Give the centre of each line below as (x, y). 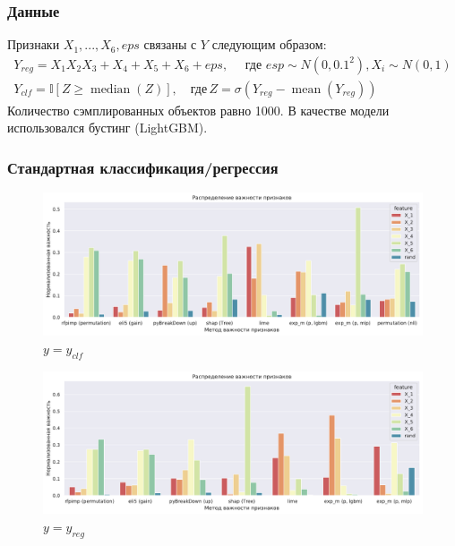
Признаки (34, 44)
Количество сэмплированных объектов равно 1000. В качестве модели (198, 110)
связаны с (170, 44)
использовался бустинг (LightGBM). (107, 128)
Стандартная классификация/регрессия (143, 167)
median (110, 89)
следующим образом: (269, 44)
